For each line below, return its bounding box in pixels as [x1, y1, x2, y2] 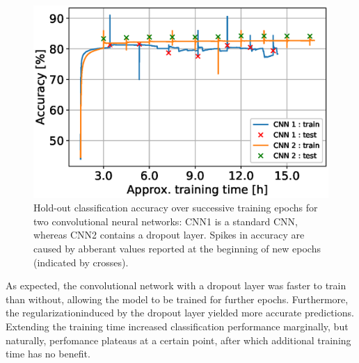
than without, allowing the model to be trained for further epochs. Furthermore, [6, 291, 349, 306]
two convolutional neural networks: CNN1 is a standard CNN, [33, 213, 298, 228]
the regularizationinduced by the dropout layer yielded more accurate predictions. [6, 305, 354, 320]
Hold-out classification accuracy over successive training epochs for [33, 200, 318, 215]
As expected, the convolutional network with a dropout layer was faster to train [6, 278, 346, 293]
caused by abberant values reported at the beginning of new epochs [33, 241, 321, 255]
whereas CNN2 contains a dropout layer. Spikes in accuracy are [33, 227, 305, 242]
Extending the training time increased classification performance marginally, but [6, 318, 349, 333]
